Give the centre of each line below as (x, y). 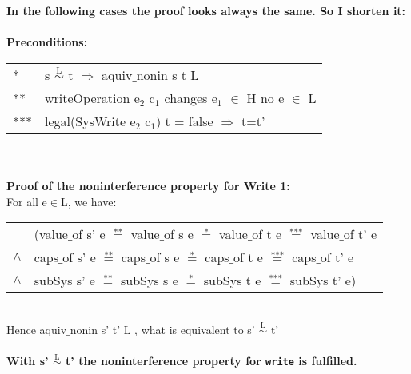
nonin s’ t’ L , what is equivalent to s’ (162, 329)
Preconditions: (47, 42)
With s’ (28, 361)
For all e (27, 201)
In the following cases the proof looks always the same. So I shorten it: (206, 10)
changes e (191, 97)
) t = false (184, 121)
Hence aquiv (37, 329)
